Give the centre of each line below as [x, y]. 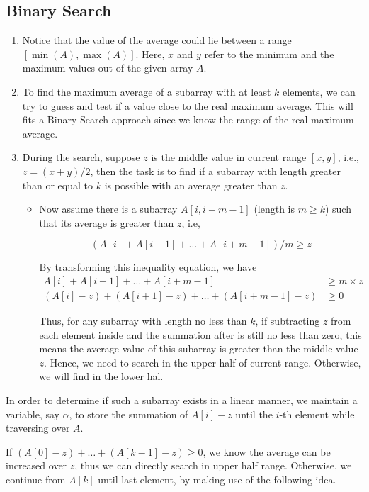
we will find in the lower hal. [101, 376]
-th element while [317, 414]
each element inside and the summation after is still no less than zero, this [200, 334]
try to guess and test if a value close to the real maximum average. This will [188, 105]
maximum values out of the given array [108, 68]
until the [254, 414]
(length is [274, 209]
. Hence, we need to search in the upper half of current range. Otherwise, [203, 362]
